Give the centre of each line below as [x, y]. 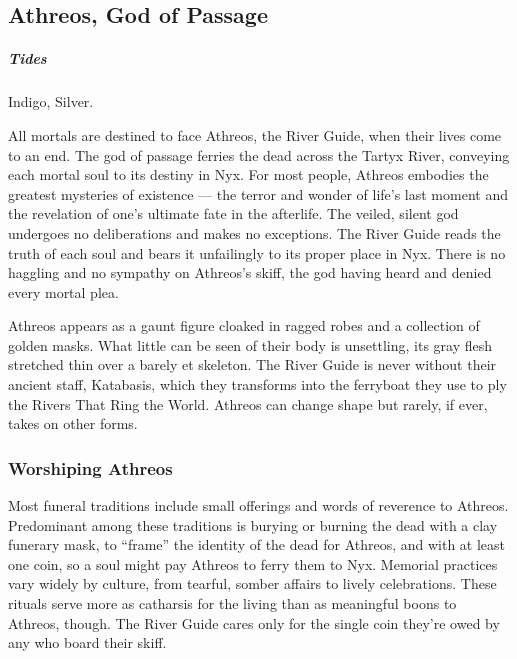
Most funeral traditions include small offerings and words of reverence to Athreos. [258, 505]
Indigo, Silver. [51, 101]
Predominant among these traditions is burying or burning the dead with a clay [253, 524]
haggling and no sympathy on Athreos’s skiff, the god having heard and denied [250, 272]
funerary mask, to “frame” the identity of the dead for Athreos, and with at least [257, 544]
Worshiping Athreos [90, 467]
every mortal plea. [63, 291]
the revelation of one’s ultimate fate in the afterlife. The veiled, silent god [233, 213]
